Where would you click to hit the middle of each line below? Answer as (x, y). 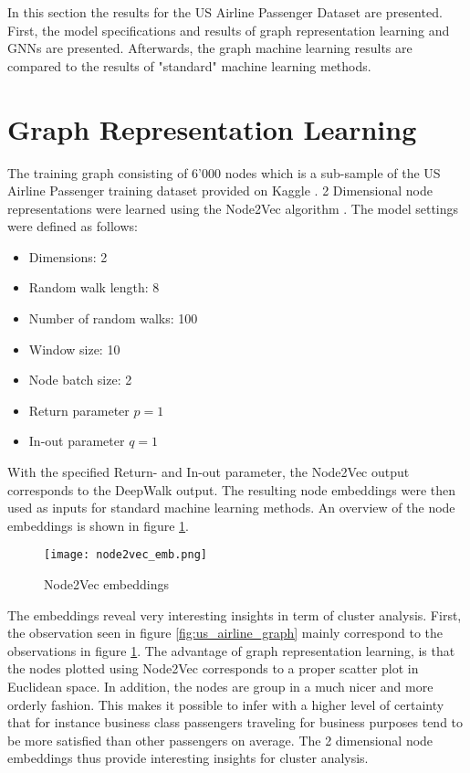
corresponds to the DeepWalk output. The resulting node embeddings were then (232, 489)
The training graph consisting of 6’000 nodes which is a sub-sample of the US (224, 172)
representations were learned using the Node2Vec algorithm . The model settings (233, 208)
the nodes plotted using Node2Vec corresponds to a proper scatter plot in (213, 668)
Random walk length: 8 (94, 287)
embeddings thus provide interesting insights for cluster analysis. (188, 758)
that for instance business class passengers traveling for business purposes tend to (235, 722)
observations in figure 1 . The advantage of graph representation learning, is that (231, 650)
